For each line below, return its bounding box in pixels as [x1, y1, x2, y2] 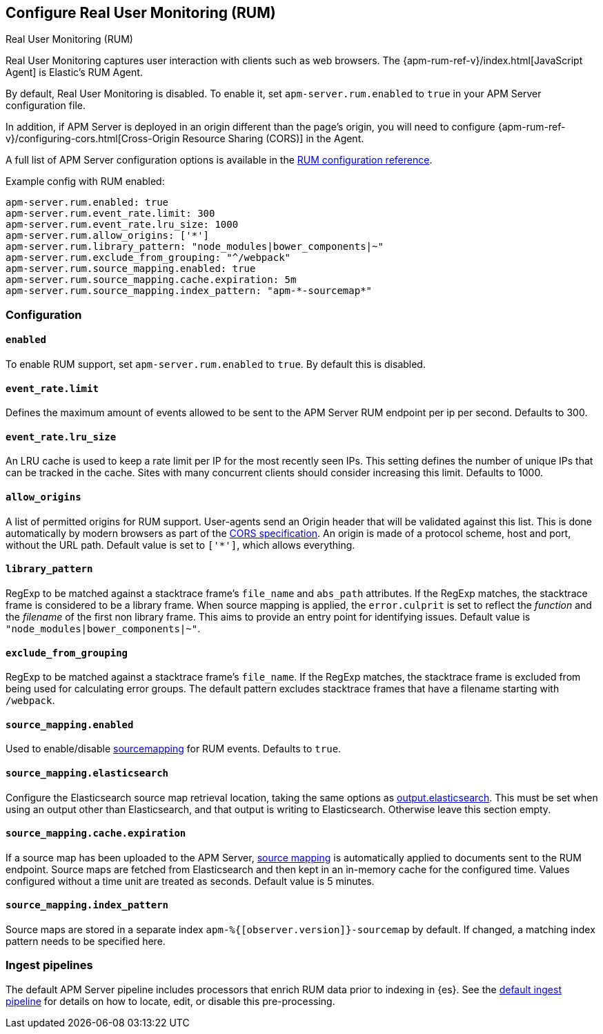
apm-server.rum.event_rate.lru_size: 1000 [6, 219, 239, 231]
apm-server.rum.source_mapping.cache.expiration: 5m [6, 274, 297, 286]
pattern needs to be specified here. [6, 935, 166, 947]
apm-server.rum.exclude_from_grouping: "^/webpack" [6, 252, 291, 264]
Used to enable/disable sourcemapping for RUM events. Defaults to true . [6, 743, 342, 755]
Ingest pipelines [6, 958, 93, 973]
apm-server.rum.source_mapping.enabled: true [6, 263, 256, 275]
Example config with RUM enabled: [6, 175, 165, 188]
